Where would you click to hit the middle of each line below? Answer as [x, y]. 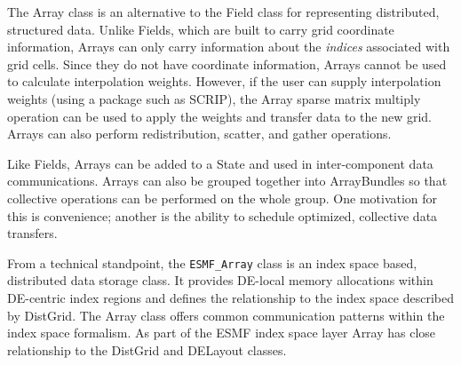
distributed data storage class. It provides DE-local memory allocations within [220, 280]
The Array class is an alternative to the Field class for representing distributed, [223, 12]
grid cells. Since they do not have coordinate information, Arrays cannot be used [227, 63]
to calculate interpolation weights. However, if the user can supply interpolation [224, 81]
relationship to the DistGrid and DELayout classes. [147, 349]
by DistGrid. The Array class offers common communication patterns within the [226, 315]
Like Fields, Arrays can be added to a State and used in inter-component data [220, 163]
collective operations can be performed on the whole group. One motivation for [223, 198]
